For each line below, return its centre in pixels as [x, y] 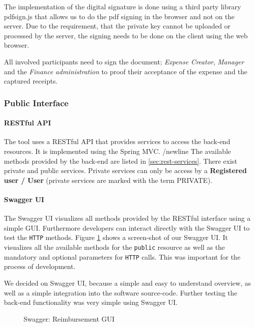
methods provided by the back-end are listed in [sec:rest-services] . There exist [121, 161]
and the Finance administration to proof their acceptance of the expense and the [126, 71]
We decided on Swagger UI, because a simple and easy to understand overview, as [127, 282]
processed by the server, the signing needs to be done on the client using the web [126, 35]
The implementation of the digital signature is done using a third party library [123, 6]
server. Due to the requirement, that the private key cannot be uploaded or [117, 26]
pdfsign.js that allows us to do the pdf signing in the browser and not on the [119, 16]
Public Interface [36, 103]
